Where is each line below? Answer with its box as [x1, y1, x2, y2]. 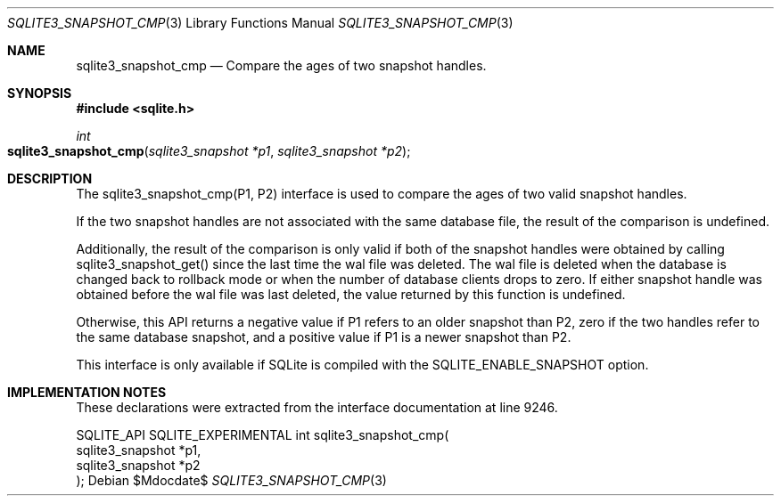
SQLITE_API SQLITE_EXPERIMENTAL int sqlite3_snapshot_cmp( [76, 427, 449, 442]
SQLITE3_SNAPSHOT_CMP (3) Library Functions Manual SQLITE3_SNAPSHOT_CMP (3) [7, 15, 514, 30]
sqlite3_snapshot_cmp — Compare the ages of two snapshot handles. [76, 58, 487, 73]
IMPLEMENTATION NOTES [7, 385, 167, 400]
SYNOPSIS [7, 85, 72, 101]
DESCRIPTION [7, 171, 93, 186]
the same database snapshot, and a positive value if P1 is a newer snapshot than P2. [76, 329, 571, 345]
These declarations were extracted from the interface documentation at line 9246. [76, 400, 558, 415]
